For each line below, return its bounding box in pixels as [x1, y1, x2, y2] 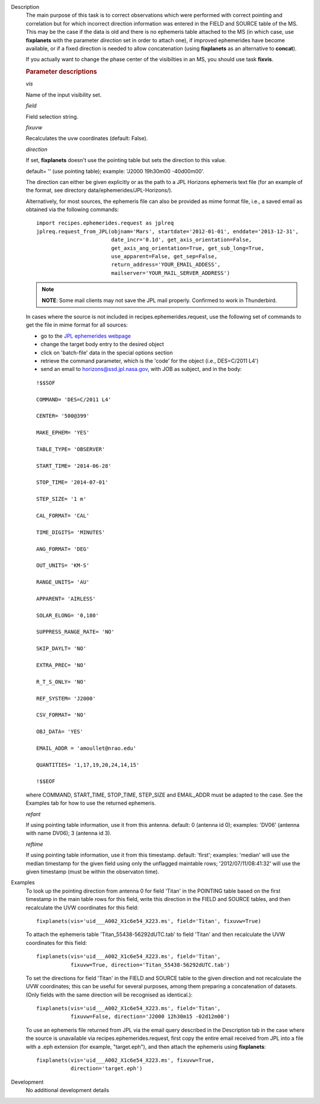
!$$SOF [36, 379, 56, 386]
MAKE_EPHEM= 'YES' [36, 429, 90, 436]
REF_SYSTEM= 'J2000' [36, 695, 96, 702]
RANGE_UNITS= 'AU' [36, 579, 90, 586]
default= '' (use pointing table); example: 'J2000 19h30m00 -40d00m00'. [25, 167, 204, 175]
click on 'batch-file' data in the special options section [40, 349, 173, 356]
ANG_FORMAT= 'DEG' [36, 545, 90, 552]
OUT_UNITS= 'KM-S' [36, 562, 90, 569]
